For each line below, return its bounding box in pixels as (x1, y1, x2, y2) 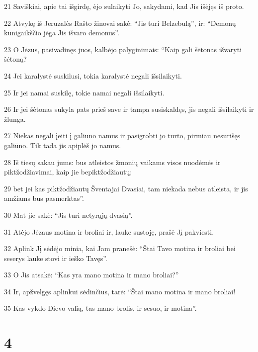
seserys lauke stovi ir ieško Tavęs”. (4, 253, 107, 263)
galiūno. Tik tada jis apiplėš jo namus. (4, 140, 121, 150)
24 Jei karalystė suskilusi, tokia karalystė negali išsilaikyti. (4, 70, 182, 81)
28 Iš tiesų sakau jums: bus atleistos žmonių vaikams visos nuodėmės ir (4, 157, 221, 167)
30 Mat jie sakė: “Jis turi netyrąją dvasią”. (4, 209, 133, 220)
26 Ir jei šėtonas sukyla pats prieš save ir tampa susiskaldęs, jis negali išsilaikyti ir (4, 104, 254, 114)
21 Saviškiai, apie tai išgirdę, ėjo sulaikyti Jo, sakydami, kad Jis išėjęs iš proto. (4, 1, 244, 11)
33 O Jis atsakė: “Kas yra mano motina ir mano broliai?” (4, 269, 179, 280)
